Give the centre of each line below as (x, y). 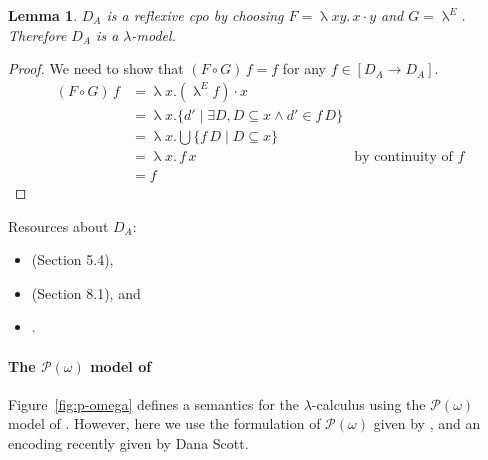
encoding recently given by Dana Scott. (128, 442)
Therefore (37, 34)
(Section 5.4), (72, 259)
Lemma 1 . (43, 15)
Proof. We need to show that (96, 68)
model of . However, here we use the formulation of (164, 423)
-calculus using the (368, 403)
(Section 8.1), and (86, 292)
